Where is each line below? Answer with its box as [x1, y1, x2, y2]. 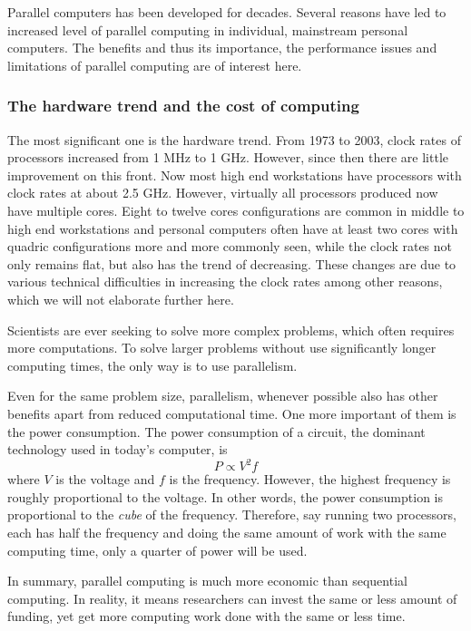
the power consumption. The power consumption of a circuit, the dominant [7, 422, 426, 441]
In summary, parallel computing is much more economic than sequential [7, 571, 407, 590]
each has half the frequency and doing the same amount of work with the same [7, 522, 446, 541]
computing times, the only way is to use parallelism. [7, 355, 298, 374]
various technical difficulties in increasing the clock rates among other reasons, [7, 272, 443, 291]
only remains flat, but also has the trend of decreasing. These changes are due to [7, 254, 456, 273]
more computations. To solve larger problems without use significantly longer [7, 338, 437, 357]
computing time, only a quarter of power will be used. [7, 540, 308, 559]
